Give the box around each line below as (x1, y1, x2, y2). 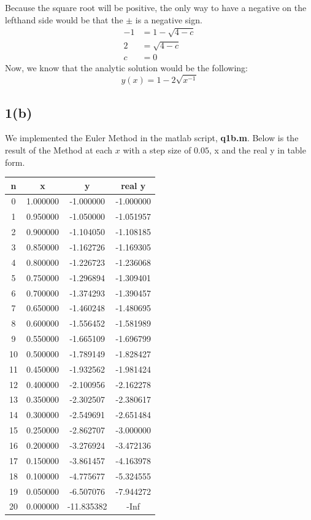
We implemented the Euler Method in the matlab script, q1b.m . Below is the (5, 131, 299, 144)
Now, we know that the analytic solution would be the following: (5, 61, 248, 74)
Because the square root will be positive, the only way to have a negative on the (5, 1, 307, 14)
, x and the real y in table (209, 143, 306, 156)
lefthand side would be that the (5, 13, 123, 26)
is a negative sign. (135, 13, 202, 26)
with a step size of (123, 143, 191, 156)
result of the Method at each (5, 143, 113, 156)
